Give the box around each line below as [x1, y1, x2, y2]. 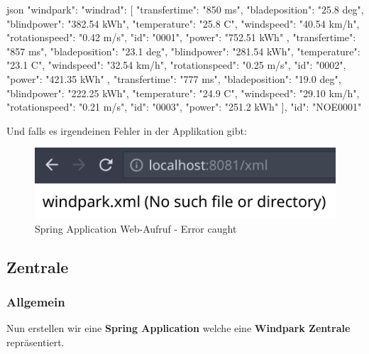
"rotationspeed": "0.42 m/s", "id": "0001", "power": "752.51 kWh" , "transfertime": [6, 30, 356, 45]
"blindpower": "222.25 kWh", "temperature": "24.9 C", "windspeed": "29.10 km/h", [6, 85, 360, 100]
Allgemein [6, 293, 65, 311]
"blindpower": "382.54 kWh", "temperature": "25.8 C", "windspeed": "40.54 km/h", [6, 16, 360, 31]
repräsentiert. [6, 335, 65, 350]
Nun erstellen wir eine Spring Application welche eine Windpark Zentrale [6, 321, 351, 336]
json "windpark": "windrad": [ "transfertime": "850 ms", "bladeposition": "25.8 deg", [6, 2, 364, 16]
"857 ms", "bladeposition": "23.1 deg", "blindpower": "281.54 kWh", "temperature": [6, 43, 360, 58]
